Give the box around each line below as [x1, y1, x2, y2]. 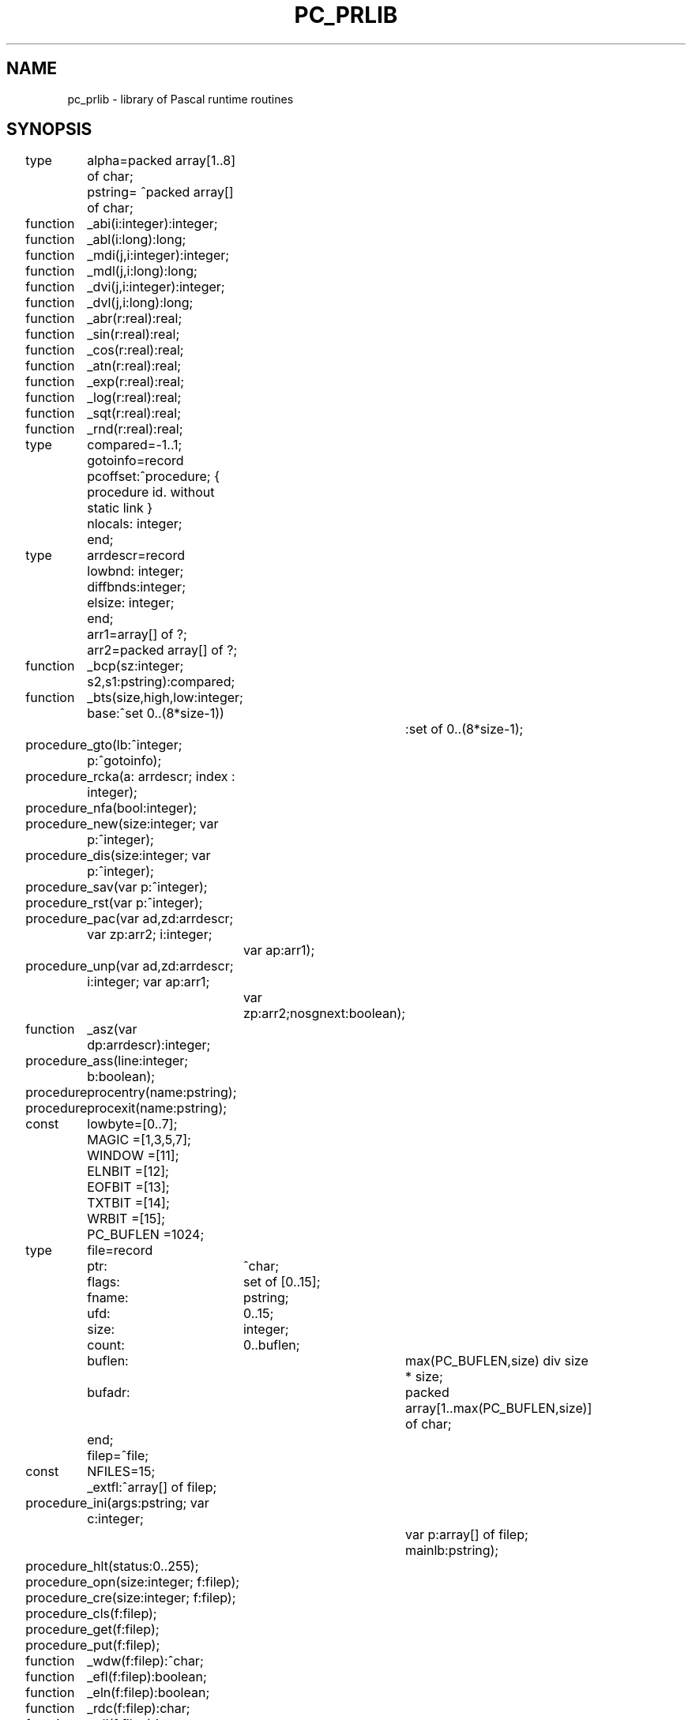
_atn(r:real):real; [87, 358, 182, 374]
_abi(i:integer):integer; [87, 216, 218, 232]
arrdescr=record [87, 547, 185, 564]
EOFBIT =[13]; [87, 1179, 170, 1196]
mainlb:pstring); [405, 1542, 499, 1559]
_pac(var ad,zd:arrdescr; [87, 911, 234, 927]
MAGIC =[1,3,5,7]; [87, 1132, 191, 1148]
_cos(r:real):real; [87, 342, 184, 359]
